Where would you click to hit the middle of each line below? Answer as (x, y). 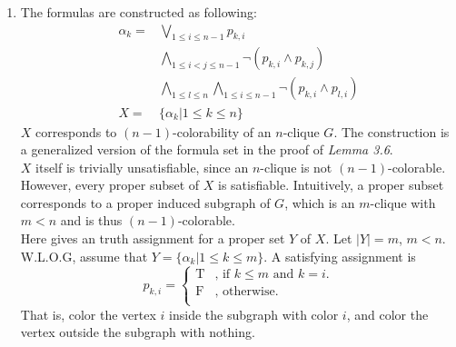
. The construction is (392, 131)
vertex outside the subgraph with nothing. (138, 332)
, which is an (320, 202)
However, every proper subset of (110, 185)
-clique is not (296, 167)
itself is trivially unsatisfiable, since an (142, 167)
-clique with (403, 202)
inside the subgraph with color (254, 314)
